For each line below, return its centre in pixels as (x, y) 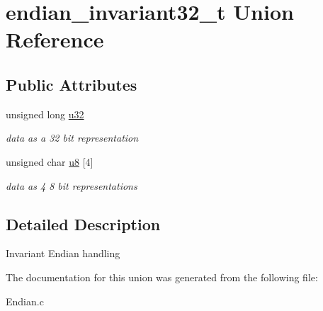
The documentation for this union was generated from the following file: (162, 277)
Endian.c (25, 301)
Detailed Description (83, 224)
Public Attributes (72, 84)
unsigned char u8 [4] (50, 161)
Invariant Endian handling (63, 253)
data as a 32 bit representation (72, 138)
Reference (55, 39)
